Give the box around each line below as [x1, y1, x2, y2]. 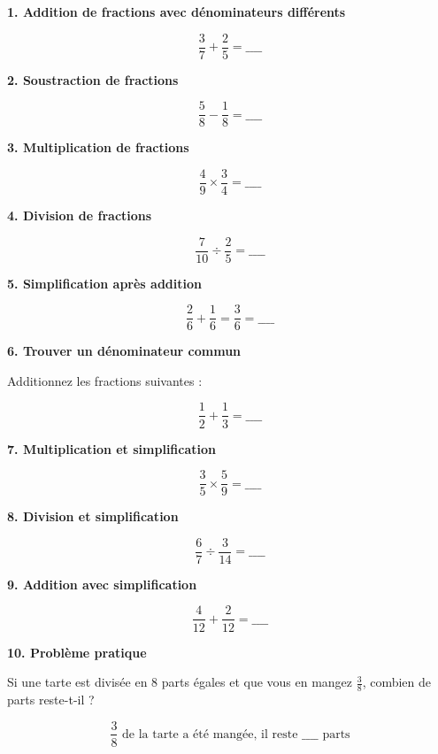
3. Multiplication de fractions [7, 138, 189, 157]
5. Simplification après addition [7, 273, 202, 292]
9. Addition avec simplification [7, 574, 197, 593]
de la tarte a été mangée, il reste [122, 727, 298, 741]
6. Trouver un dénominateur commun [7, 342, 242, 360]
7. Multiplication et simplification [7, 439, 216, 458]
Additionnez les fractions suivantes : [7, 371, 203, 389]
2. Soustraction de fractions [7, 70, 179, 88]
